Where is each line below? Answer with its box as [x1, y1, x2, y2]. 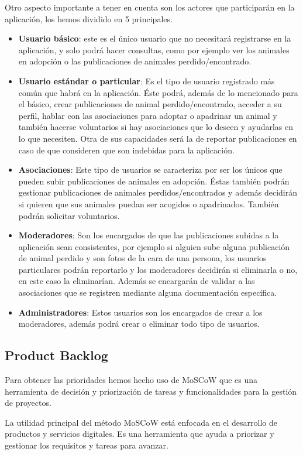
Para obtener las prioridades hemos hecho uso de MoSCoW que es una [5, 374, 258, 386]
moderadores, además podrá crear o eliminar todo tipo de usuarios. [18, 317, 260, 330]
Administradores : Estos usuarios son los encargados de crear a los [18, 306, 263, 318]
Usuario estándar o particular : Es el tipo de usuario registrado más [18, 74, 275, 87]
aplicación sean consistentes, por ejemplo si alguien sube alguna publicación [18, 240, 290, 252]
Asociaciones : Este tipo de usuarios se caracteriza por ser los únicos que [18, 163, 283, 176]
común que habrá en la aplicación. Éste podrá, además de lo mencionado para [18, 86, 298, 98]
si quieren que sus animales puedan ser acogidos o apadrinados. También [18, 197, 279, 210]
